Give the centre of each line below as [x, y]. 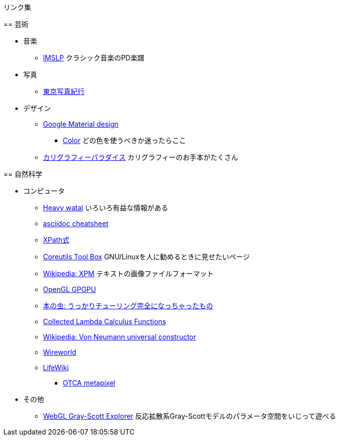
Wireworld [60, 352]
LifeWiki [56, 367]
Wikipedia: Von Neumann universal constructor [120, 337]
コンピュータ [44, 191]
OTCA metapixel [89, 383]
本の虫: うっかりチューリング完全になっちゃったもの [128, 306]
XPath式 [56, 240]
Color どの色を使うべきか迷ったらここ [125, 140]
